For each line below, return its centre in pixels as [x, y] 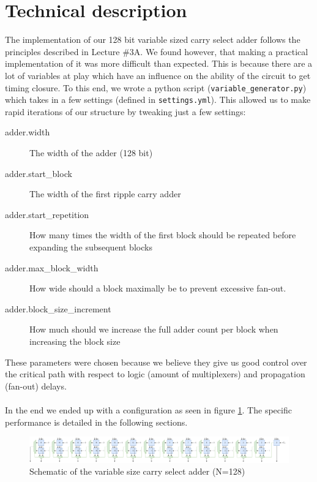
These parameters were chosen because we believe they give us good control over [156, 362]
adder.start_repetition [47, 214]
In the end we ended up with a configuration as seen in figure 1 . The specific [148, 409]
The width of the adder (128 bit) [91, 153]
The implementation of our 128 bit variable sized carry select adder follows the [153, 40]
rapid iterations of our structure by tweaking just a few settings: [125, 111]
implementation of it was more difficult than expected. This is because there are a [159, 63]
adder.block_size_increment [58, 308]
